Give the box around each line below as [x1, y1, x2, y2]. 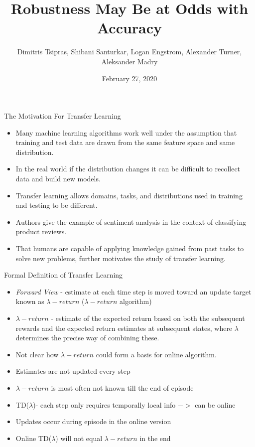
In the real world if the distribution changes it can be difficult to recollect [15, 163, 241, 174]
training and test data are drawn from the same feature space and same [15, 137, 235, 148]
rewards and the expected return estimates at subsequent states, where [15, 322, 233, 333]
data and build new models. [15, 173, 101, 184]
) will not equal [55, 433, 103, 443]
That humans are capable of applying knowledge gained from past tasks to [15, 243, 244, 254]
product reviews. [15, 226, 67, 237]
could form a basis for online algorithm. [96, 349, 217, 359]
